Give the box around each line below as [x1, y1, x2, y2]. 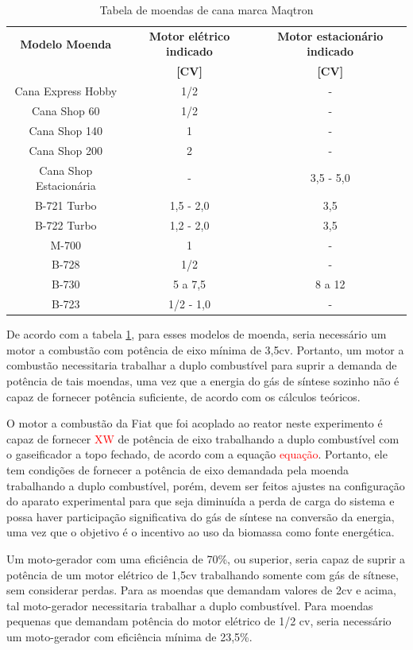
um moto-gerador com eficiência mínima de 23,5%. [6, 628, 253, 644]
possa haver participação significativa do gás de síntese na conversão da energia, [6, 508, 395, 524]
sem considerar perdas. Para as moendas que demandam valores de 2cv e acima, [6, 582, 396, 598]
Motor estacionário [277, 27, 384, 44]
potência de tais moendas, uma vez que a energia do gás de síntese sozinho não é [6, 373, 399, 389]
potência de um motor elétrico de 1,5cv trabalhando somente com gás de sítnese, [6, 566, 399, 582]
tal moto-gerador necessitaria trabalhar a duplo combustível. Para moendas [6, 597, 373, 613]
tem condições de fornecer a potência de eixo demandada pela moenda [6, 462, 349, 478]
